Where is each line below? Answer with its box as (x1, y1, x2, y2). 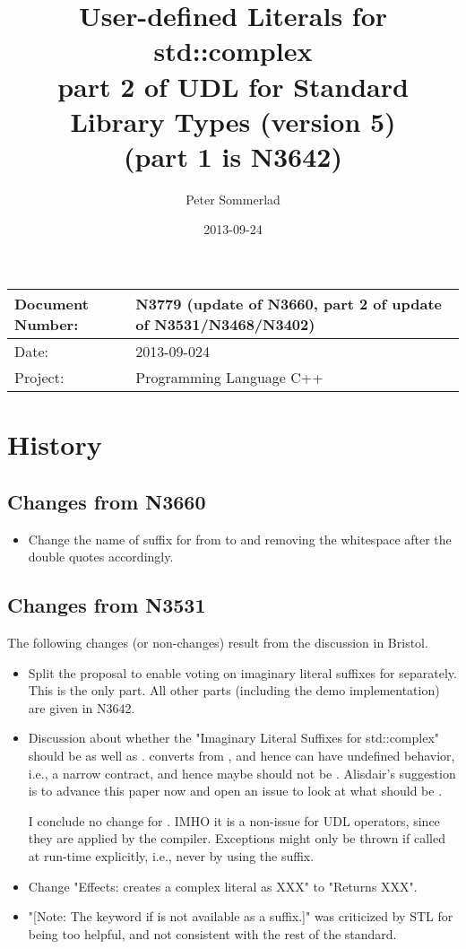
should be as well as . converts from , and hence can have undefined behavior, (28, 746, 455, 764)
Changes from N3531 (7, 591, 206, 619)
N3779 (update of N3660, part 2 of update (135, 293, 442, 315)
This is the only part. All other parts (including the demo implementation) (28, 681, 440, 700)
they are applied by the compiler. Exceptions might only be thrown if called (28, 829, 445, 848)
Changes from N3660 (7, 487, 206, 515)
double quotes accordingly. (28, 547, 174, 566)
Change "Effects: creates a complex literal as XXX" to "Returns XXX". (28, 876, 418, 895)
